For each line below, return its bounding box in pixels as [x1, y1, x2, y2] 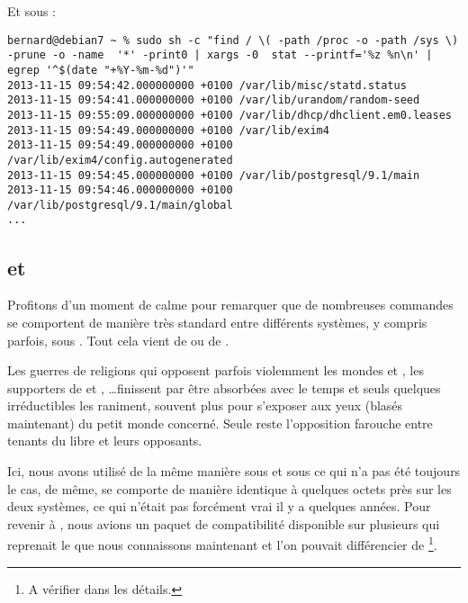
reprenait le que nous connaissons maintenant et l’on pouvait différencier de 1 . [7, 533, 437, 554]
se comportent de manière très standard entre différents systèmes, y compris [7, 312, 427, 331]
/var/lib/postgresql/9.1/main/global [7, 198, 233, 211]
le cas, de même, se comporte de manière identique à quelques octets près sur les [7, 479, 452, 498]
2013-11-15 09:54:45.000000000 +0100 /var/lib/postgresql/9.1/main [7, 168, 420, 182]
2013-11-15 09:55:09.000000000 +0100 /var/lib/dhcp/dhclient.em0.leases [7, 108, 452, 121]
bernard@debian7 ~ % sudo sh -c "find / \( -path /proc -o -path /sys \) [7, 33, 459, 47]
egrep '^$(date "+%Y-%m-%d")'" [7, 63, 194, 76]
